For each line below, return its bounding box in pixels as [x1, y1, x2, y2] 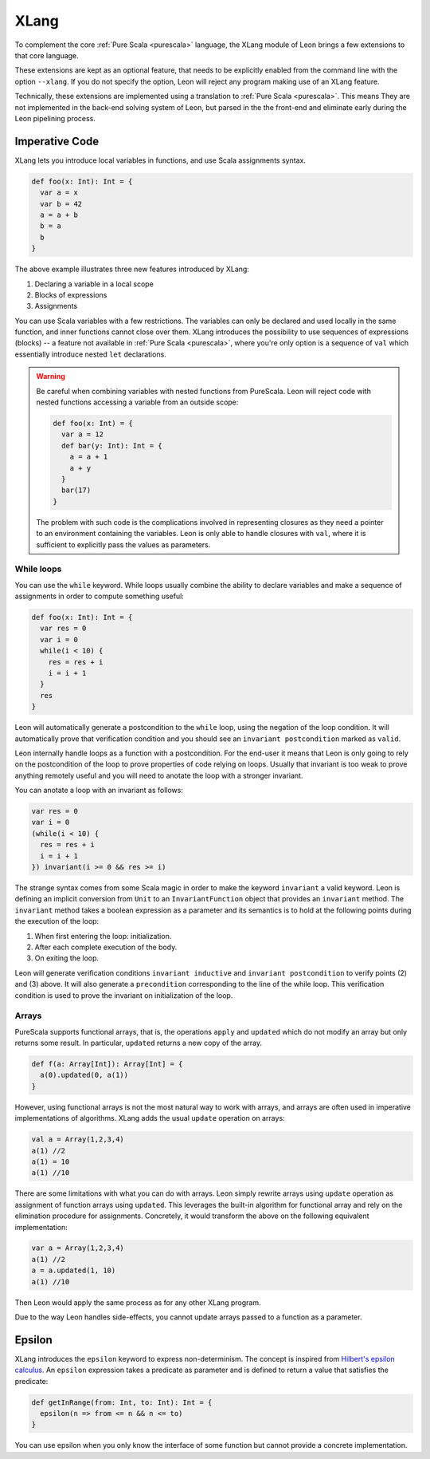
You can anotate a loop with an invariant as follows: [14, 786, 183, 795]
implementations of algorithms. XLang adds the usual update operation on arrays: [14, 1114, 286, 1123]
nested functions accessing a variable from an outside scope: [36, 397, 239, 407]
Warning [36, 372, 65, 381]
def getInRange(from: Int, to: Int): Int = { [31, 1398, 213, 1407]
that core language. [14, 50, 79, 60]
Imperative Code [14, 134, 100, 148]
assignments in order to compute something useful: [14, 591, 185, 601]
